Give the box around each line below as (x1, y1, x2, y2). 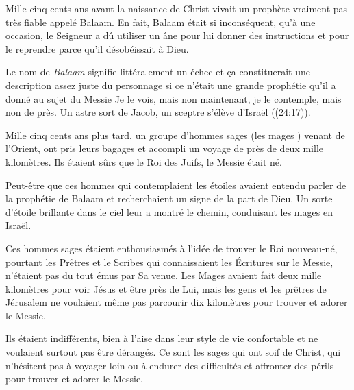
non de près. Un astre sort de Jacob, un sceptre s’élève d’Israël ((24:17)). (5, 105, 311, 119)
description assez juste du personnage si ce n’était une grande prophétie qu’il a (5, 77, 336, 92)
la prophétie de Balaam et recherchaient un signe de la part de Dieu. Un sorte (5, 191, 333, 206)
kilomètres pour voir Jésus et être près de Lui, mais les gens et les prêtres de (5, 281, 327, 295)
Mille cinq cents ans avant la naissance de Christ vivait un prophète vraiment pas (5, 1, 348, 15)
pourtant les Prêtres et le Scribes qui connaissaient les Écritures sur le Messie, (5, 254, 333, 269)
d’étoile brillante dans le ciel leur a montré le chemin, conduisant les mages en (5, 204, 333, 219)
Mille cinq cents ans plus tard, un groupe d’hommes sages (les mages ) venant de (5, 127, 345, 142)
